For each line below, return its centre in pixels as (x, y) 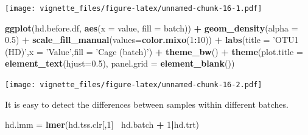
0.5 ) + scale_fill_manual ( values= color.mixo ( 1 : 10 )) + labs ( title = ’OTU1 (152, 40)
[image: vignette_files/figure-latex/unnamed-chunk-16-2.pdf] (134, 85)
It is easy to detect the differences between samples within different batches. (147, 104)
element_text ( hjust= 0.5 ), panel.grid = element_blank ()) (120, 63)
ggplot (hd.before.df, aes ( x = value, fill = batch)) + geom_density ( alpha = (152, 28)
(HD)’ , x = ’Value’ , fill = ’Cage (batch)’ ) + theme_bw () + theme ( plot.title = (154, 51)
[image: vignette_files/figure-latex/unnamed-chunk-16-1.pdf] (134, 8)
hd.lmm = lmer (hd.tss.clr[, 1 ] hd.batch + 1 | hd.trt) (102, 124)
